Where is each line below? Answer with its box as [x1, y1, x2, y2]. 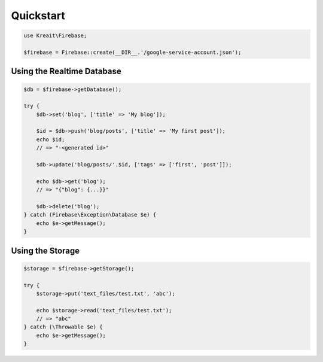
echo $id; [36, 136, 65, 143]
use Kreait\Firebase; [23, 32, 87, 39]
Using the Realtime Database [11, 66, 122, 77]
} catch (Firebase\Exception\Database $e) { [23, 211, 157, 218]
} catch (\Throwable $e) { [23, 324, 103, 330]
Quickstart [11, 9, 66, 22]
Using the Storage [11, 245, 80, 255]
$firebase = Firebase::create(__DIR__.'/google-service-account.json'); [23, 48, 242, 56]
